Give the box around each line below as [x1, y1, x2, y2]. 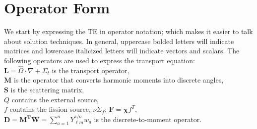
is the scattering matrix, [10, 84, 84, 94]
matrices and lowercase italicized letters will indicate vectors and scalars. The [4, 45, 240, 56]
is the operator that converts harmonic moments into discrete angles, [13, 75, 224, 85]
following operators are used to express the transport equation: [4, 55, 195, 65]
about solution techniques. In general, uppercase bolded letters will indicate [4, 36, 234, 46]
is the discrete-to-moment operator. [94, 114, 202, 124]
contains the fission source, [9, 104, 91, 114]
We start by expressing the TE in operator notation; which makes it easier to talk [4, 26, 253, 37]
